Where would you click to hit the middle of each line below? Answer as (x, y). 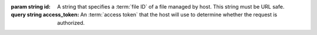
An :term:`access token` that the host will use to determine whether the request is (179, 15)
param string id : (31, 7)
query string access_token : (45, 15)
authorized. (71, 22)
